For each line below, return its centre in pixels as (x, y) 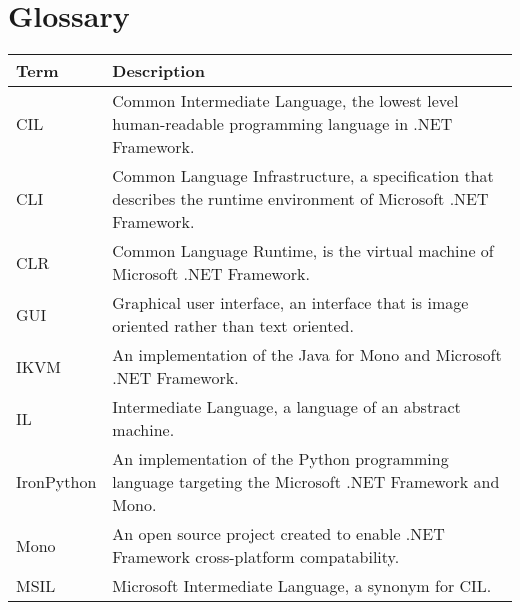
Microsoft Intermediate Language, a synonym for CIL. (302, 586)
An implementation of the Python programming (280, 459)
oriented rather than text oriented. (233, 326)
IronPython (56, 482)
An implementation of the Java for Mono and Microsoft (307, 355)
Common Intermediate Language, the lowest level (285, 101)
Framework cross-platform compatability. (256, 557)
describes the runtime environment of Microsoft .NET (300, 199)
